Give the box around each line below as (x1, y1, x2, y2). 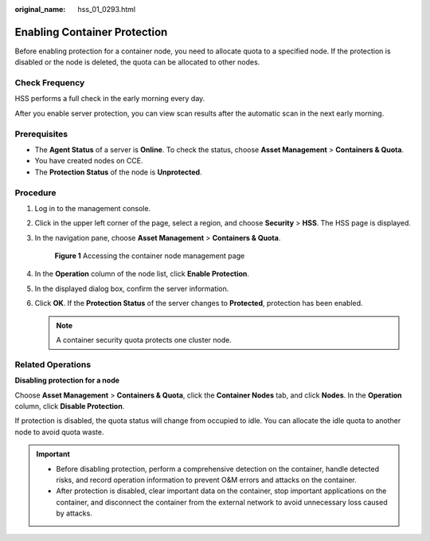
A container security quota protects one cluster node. (56, 335, 233, 345)
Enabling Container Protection (14, 25, 168, 39)
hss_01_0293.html (77, 5, 136, 14)
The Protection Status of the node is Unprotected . (34, 167, 202, 177)
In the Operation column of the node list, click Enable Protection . (34, 269, 250, 279)
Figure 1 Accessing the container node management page (54, 251, 245, 261)
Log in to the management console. (34, 203, 151, 213)
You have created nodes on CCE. (34, 156, 143, 166)
